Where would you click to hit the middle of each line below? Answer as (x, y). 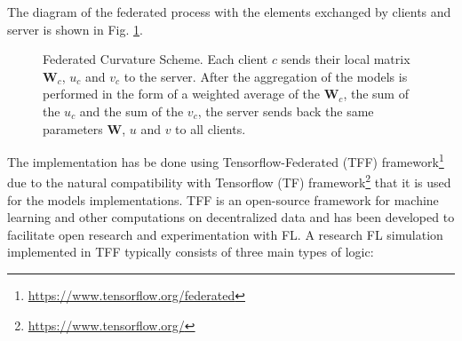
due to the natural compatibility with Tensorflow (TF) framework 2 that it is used (229, 181)
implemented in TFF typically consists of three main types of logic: (191, 252)
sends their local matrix (346, 59)
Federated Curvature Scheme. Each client (155, 59)
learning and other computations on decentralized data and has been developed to (231, 217)
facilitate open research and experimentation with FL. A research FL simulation (225, 234)
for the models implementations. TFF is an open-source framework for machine (223, 199)
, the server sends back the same (286, 111)
